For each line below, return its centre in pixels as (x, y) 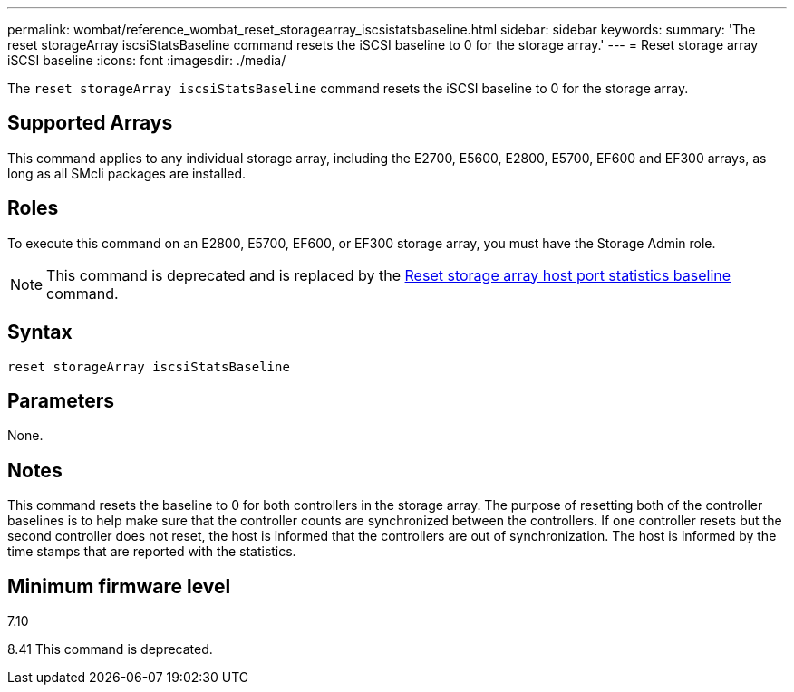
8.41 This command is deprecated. (110, 649)
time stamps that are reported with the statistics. (152, 552)
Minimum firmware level (119, 586)
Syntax (40, 332)
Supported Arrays (90, 123)
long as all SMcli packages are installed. (126, 173)
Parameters (61, 400)
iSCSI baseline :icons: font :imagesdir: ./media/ (147, 60)
